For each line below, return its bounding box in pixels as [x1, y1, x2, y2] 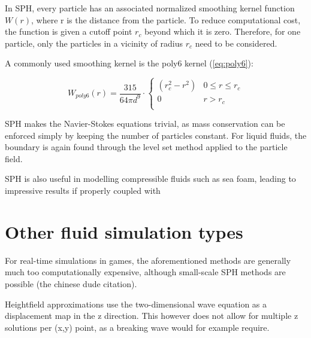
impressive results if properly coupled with [5, 184, 161, 196]
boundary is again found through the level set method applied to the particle [5, 141, 288, 153]
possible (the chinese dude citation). [5, 277, 137, 290]
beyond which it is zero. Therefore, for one [144, 25, 301, 38]
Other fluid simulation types [5, 219, 243, 243]
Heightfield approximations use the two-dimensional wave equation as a [5, 297, 267, 310]
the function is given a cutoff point [5, 25, 132, 38]
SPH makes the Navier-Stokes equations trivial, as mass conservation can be [5, 117, 285, 130]
